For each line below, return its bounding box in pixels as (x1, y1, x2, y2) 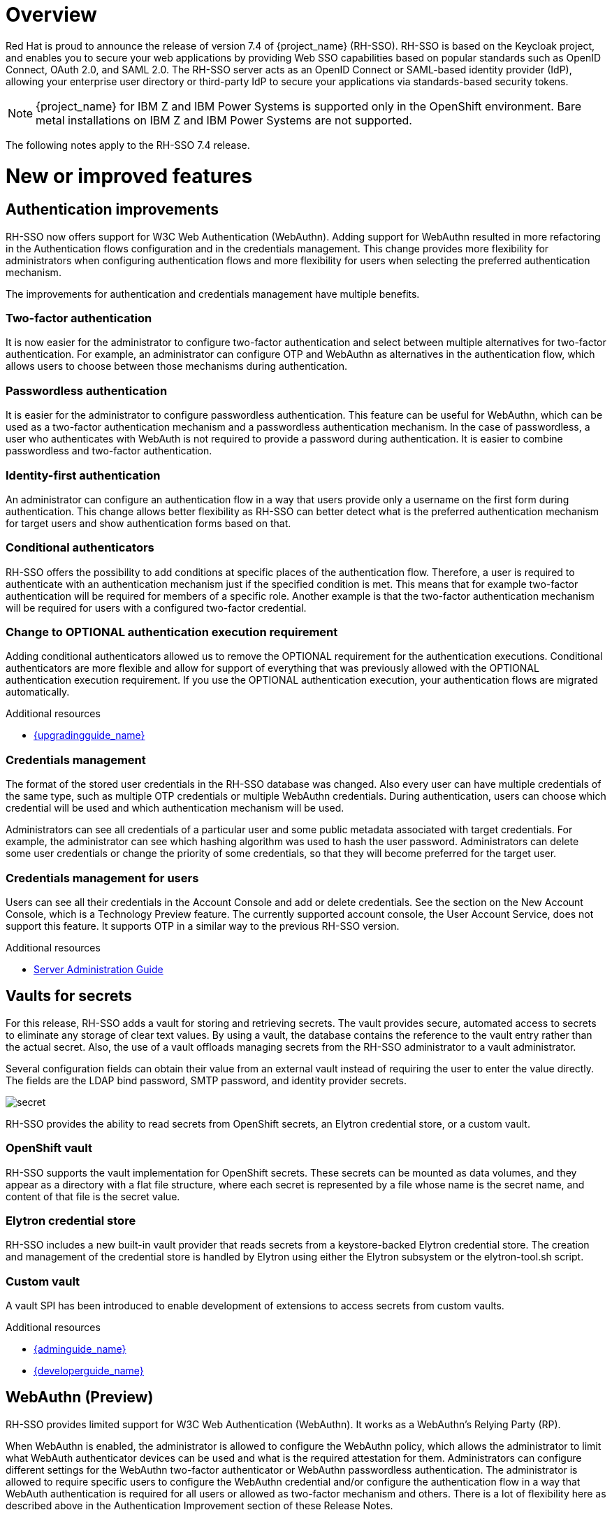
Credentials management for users (6, 870, 199, 885)
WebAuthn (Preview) (6, 1388, 154, 1407)
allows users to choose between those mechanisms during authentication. (6, 360, 348, 373)
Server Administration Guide (34, 963, 163, 975)
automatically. (6, 686, 70, 698)
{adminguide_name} (34, 1343, 126, 1356)
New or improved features (6, 164, 253, 188)
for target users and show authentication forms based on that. (6, 517, 291, 529)
